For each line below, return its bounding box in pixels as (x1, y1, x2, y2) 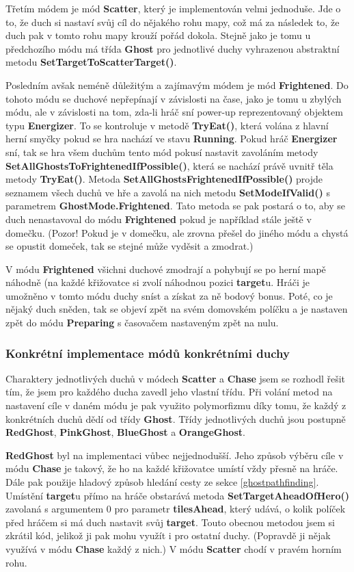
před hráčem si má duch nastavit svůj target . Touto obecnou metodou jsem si (5, 515, 335, 529)
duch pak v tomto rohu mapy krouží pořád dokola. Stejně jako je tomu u (5, 28, 311, 42)
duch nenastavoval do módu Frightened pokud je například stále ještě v (5, 211, 312, 226)
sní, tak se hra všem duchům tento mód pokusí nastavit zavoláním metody (5, 144, 318, 159)
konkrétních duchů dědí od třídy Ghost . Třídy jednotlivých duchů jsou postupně (5, 411, 346, 426)
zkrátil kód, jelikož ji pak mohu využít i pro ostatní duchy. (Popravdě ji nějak (5, 528, 331, 543)
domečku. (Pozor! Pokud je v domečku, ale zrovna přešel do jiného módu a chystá (5, 225, 349, 239)
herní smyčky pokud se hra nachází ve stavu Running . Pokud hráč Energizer (5, 131, 338, 146)
